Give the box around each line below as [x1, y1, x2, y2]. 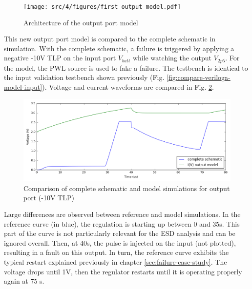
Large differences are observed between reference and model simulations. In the [4, 209, 241, 219]
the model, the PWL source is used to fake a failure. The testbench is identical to [4, 62, 248, 73]
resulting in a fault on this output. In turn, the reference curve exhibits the [4, 247, 229, 257]
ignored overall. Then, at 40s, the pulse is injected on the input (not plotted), [4, 237, 236, 248]
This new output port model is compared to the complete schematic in [4, 34, 216, 44]
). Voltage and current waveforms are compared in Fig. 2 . [42, 82, 214, 92]
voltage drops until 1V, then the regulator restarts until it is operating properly [4, 266, 242, 276]
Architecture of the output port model [23, 17, 138, 27]
